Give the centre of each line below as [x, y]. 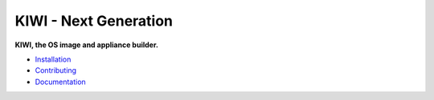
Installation [53, 59]
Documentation [60, 82]
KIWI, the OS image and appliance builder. [86, 45]
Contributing [55, 70]
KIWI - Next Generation [94, 21]
